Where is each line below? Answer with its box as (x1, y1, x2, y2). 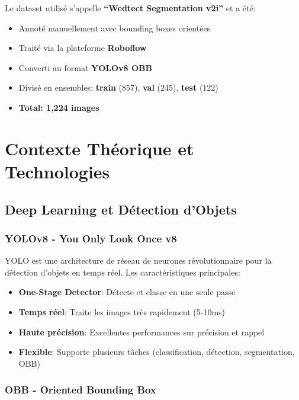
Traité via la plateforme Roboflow (18, 41, 147, 54)
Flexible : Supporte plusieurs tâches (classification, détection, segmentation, (18, 345, 295, 358)
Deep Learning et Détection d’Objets (5, 200, 237, 218)
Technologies (5, 159, 110, 183)
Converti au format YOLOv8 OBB (18, 61, 152, 73)
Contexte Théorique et (5, 136, 194, 160)
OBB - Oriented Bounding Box (5, 382, 156, 397)
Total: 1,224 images (18, 101, 99, 113)
